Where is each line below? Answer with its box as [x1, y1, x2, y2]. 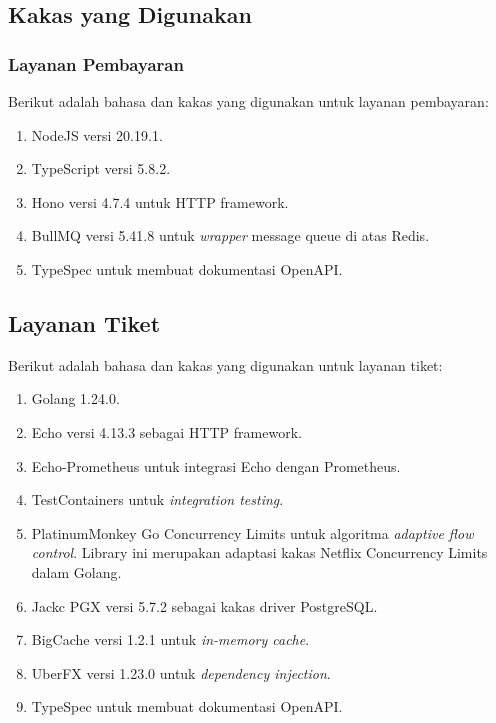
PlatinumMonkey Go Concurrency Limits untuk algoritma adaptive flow [31, 522, 474, 543]
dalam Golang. [31, 561, 122, 582]
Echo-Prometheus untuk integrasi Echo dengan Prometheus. [31, 455, 401, 476]
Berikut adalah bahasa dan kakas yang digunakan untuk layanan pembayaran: [8, 91, 489, 111]
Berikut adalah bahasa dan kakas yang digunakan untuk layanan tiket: [8, 354, 443, 375]
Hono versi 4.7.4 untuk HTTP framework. [31, 191, 289, 212]
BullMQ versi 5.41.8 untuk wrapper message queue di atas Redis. [31, 225, 430, 246]
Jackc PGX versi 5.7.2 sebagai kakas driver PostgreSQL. [31, 595, 378, 616]
